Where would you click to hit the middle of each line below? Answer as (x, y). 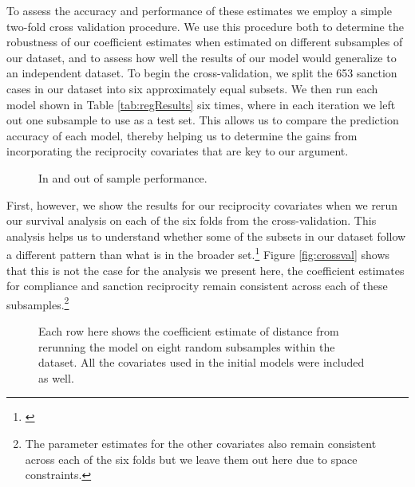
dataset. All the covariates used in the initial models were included (202, 362)
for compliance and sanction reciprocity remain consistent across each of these (197, 286)
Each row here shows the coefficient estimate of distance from (189, 331)
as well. (56, 377)
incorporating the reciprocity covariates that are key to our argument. (178, 151)
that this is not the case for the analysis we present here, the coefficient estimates (206, 270)
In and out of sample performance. (123, 177)
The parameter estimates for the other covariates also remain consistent (201, 443)
